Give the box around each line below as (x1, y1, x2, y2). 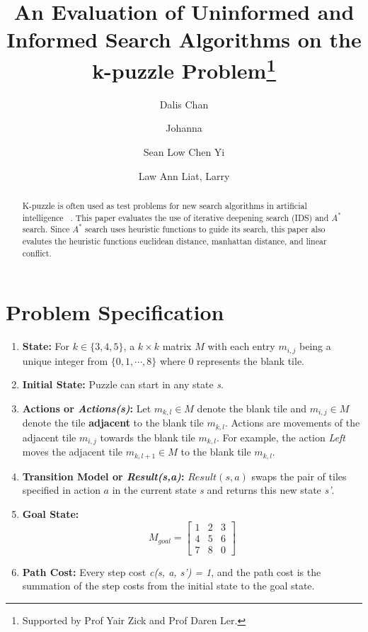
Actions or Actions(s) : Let (22, 400, 151, 415)
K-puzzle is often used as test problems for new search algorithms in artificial (22, 200, 307, 211)
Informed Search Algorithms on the (6, 25, 362, 54)
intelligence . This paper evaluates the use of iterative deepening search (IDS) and (22, 211, 329, 223)
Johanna (166, 120, 202, 135)
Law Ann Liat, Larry (138, 168, 230, 183)
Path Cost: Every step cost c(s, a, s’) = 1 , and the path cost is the (22, 564, 321, 579)
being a (299, 339, 331, 354)
